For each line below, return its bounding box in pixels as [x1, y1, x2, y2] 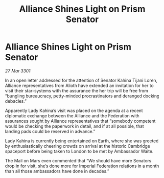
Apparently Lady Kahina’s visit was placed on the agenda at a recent [5, 108, 143, 113]
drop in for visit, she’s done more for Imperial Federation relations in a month [5, 163, 159, 169]
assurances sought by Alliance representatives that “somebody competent [5, 118, 156, 124]
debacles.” [5, 98, 27, 104]
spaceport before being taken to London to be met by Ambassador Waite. [5, 148, 154, 154]
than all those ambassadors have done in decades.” [5, 168, 109, 174]
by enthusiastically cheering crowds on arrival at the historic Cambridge [5, 143, 150, 149]
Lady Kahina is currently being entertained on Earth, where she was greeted [5, 138, 159, 144]
